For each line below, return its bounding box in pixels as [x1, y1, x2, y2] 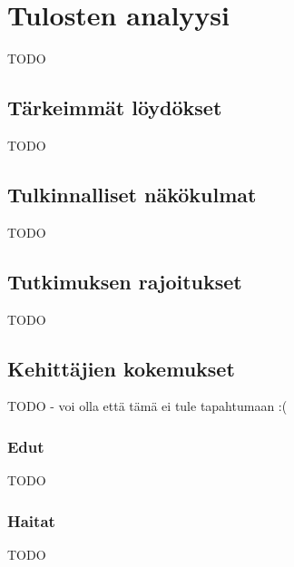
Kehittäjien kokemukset [7, 354, 235, 382]
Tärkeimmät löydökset [7, 93, 222, 122]
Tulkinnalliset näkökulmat [7, 180, 257, 208]
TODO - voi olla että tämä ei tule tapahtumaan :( [7, 396, 288, 415]
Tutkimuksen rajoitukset [7, 267, 242, 295]
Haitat [7, 509, 55, 532]
